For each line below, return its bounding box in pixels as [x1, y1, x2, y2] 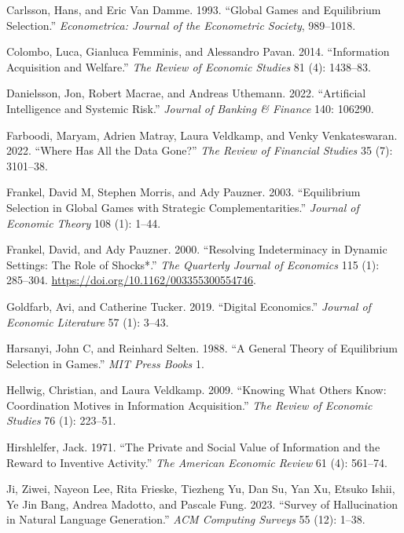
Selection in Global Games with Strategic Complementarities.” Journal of [6, 199, 359, 215]
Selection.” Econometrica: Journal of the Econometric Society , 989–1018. [6, 16, 356, 33]
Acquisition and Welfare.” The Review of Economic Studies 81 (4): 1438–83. [6, 58, 371, 75]
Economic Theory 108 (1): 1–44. [6, 214, 161, 231]
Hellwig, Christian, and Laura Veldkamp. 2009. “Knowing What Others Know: [6, 381, 387, 398]
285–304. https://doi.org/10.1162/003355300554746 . [6, 272, 256, 288]
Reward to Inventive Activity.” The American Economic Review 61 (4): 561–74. [6, 454, 387, 470]
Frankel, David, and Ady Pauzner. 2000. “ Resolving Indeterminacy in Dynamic [6, 241, 387, 257]
